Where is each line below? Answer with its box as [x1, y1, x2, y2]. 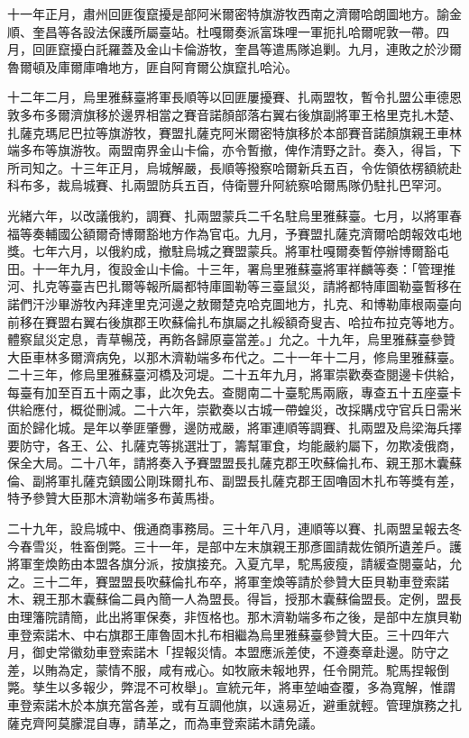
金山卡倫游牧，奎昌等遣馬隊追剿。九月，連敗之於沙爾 [145, 40, 462, 59]
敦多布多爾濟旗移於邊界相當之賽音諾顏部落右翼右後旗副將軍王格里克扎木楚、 [7, 105, 462, 123]
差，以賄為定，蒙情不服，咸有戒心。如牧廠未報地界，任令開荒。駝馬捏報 [7, 660, 437, 679]
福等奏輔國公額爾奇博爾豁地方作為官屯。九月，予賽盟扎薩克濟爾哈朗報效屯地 [7, 223, 462, 242]
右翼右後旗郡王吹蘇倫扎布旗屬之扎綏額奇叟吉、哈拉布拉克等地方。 [69, 312, 462, 331]
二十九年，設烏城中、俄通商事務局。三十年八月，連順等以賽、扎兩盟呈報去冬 [7, 519, 462, 538]
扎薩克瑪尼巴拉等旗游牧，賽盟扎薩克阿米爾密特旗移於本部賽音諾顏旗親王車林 [7, 123, 462, 141]
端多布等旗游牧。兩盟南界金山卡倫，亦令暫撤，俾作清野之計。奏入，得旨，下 [7, 141, 462, 159]
